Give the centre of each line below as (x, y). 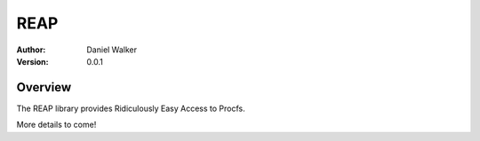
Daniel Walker (112, 50)
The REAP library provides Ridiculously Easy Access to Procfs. (131, 108)
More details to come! (56, 125)
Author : (31, 50)
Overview (44, 87)
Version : (32, 61)
